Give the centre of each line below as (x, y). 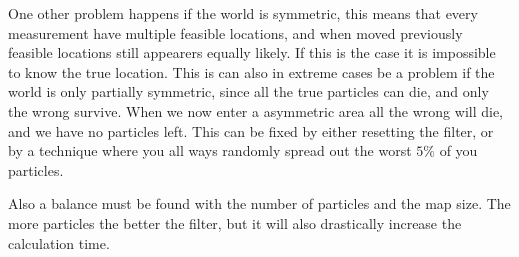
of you (458, 150)
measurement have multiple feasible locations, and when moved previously (235, 32)
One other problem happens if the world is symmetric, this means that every (243, 13)
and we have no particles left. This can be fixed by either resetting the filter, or (251, 130)
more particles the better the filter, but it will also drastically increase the (235, 222)
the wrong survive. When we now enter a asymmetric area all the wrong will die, (256, 110)
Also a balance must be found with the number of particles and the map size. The (259, 203)
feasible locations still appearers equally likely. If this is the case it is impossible (252, 52)
